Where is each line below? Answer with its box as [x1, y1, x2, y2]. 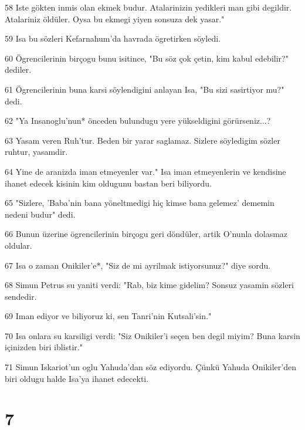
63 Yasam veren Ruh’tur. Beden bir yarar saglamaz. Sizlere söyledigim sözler [5, 134, 280, 146]
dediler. [5, 63, 32, 76]
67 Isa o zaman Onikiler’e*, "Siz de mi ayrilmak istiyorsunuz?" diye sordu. [5, 259, 271, 271]
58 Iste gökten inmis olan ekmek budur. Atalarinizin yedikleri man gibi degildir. [5, 1, 292, 13]
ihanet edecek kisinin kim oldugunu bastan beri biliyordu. [5, 177, 212, 189]
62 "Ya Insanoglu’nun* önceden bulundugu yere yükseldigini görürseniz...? [5, 114, 271, 127]
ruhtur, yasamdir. [5, 145, 68, 158]
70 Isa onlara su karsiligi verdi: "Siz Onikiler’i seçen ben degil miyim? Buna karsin [5, 329, 300, 341]
